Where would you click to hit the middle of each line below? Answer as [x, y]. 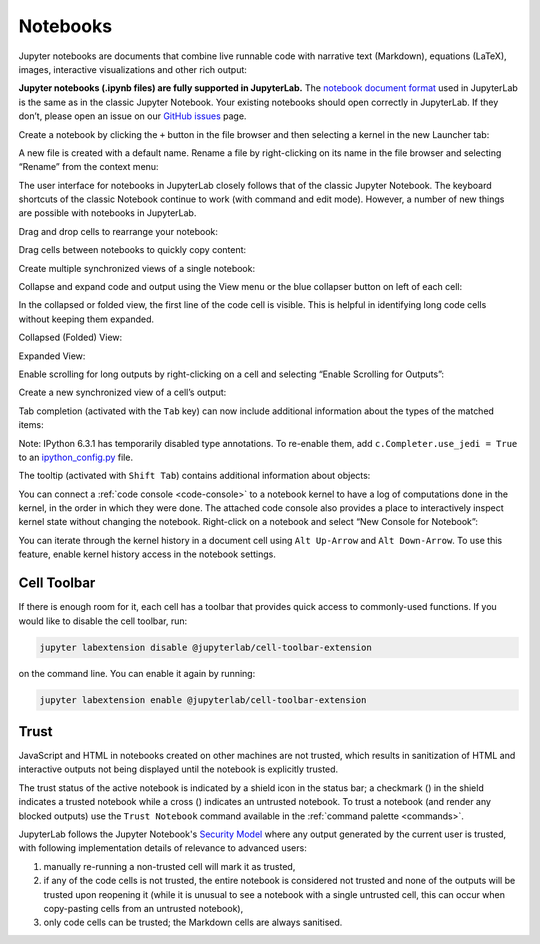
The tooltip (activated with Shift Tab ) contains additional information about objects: [194, 476]
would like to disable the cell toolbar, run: [103, 621]
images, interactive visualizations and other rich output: [132, 69]
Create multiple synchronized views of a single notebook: [136, 268]
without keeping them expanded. [86, 319]
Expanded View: [52, 356]
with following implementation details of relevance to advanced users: [162, 848]
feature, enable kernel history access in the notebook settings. [147, 554]
